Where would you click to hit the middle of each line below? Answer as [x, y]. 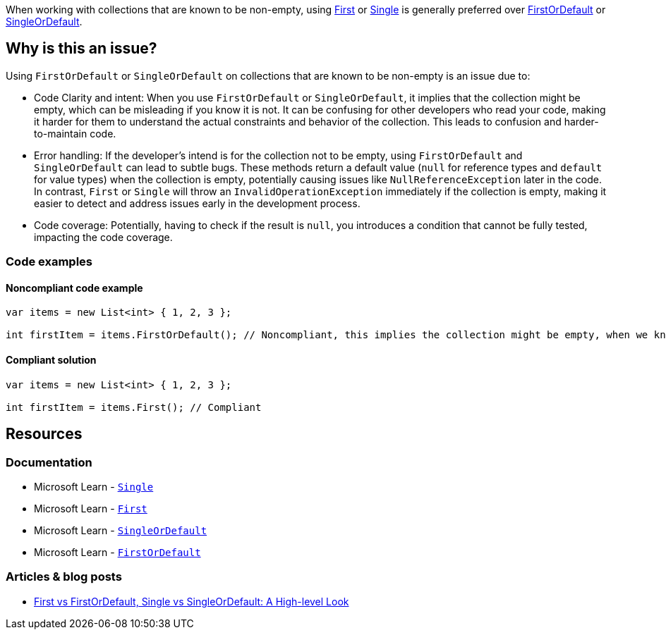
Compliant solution [51, 360]
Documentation [49, 462]
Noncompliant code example [74, 288]
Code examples [49, 262]
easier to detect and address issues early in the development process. [197, 203]
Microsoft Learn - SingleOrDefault [121, 530]
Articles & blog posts [64, 577]
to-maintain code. [75, 133]
